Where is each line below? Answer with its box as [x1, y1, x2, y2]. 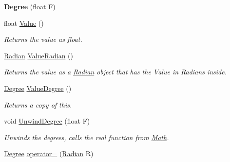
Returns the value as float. [4, 34, 82, 44]
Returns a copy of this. [4, 99, 72, 109]
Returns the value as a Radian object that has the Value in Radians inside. [4, 67, 227, 77]
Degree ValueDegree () [4, 83, 72, 93]
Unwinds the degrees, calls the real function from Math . [4, 132, 169, 142]
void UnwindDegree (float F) [4, 116, 90, 126]
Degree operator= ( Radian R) [4, 148, 94, 159]
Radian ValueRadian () [4, 50, 73, 60]
